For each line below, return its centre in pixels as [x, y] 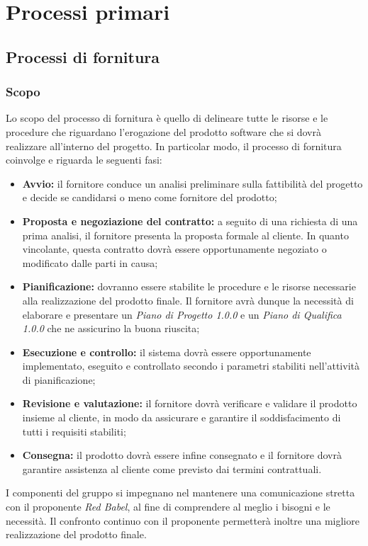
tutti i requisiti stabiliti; [74, 431]
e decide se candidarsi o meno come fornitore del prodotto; [150, 197]
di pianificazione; [59, 379]
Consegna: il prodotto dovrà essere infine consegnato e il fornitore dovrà [182, 455]
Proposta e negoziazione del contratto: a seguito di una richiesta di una [190, 221]
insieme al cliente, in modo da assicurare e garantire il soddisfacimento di [182, 417]
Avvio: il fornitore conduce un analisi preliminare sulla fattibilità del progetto [193, 183]
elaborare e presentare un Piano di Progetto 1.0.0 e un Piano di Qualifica [182, 314]
